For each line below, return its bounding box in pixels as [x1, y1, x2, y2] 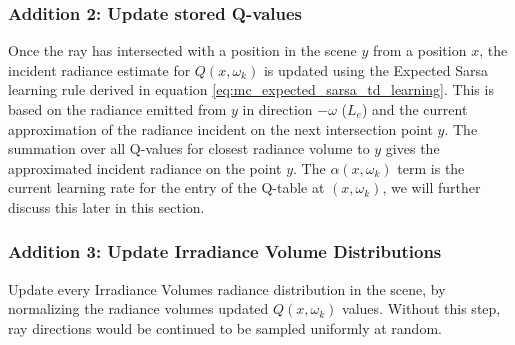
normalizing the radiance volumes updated [8, 298, 269, 319]
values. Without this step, [342, 298, 501, 319]
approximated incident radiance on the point [8, 157, 282, 178]
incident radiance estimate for [8, 59, 191, 80]
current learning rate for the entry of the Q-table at [8, 177, 325, 198]
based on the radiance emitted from [8, 99, 227, 119]
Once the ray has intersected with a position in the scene [8, 40, 357, 61]
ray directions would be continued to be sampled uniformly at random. [8, 317, 442, 338]
